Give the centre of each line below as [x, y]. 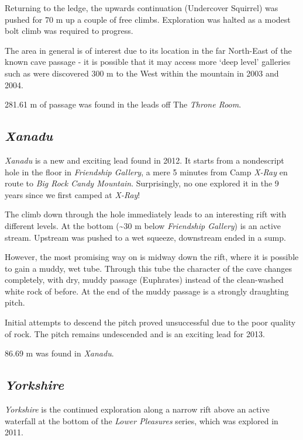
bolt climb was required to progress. [69, 31]
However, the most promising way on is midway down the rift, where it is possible [152, 257]
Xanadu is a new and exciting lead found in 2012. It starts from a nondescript [144, 160]
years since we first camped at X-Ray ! [73, 194]
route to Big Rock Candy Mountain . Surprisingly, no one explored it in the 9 [142, 183]
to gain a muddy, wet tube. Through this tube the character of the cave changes [149, 268]
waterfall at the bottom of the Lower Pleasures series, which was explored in [142, 420]
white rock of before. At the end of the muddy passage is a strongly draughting [147, 291]
